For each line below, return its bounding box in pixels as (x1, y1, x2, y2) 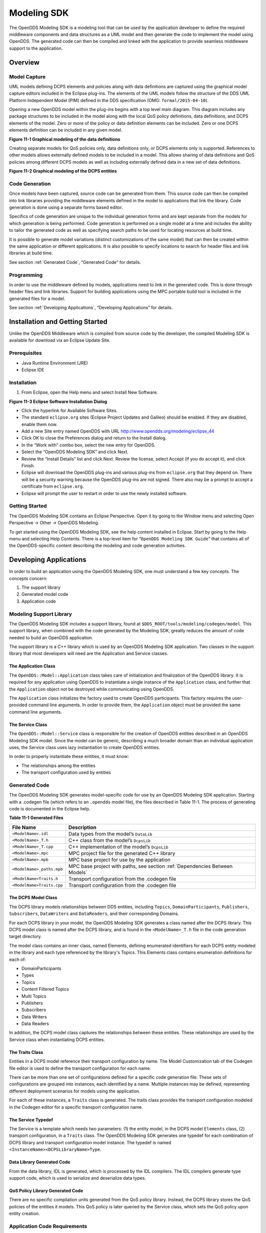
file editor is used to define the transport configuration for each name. (9, 1065, 151, 1071)
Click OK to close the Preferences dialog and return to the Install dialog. (21, 435, 167, 441)
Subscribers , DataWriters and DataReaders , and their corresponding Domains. (9, 910, 179, 917)
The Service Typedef (9, 1117, 54, 1123)
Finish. (21, 463, 35, 469)
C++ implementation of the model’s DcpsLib (68, 843, 168, 850)
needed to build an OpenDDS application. (9, 634, 94, 641)
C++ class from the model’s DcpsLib (68, 836, 151, 843)
